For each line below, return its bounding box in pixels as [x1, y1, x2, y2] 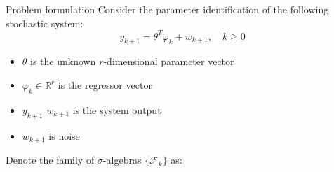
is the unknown [30, 54, 96, 69]
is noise [48, 128, 80, 143]
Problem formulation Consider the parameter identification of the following [6, 2, 329, 16]
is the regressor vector [58, 78, 152, 92]
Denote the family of [6, 152, 95, 167]
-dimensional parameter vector [103, 54, 234, 69]
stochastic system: [6, 15, 83, 30]
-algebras [102, 152, 142, 167]
